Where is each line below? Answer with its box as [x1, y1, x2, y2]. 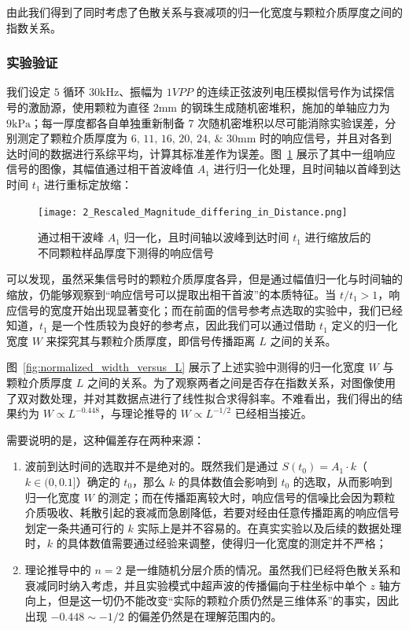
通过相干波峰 [38, 229, 104, 245]
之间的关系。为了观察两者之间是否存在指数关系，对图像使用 [87, 374, 396, 390]
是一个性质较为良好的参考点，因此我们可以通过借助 [51, 317, 316, 333]
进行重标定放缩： [44, 175, 133, 192]
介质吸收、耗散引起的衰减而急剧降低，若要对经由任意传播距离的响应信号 [24, 504, 400, 521]
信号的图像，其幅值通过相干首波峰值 [6, 160, 193, 177]
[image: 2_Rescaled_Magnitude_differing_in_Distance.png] [38, 206, 348, 218]
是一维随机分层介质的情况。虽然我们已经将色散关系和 [125, 561, 401, 577]
